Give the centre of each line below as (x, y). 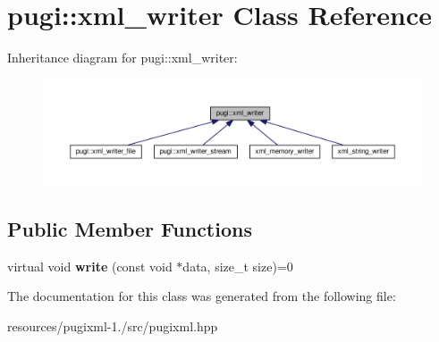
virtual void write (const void (90, 266)
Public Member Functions (130, 228)
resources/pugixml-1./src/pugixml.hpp (113, 325)
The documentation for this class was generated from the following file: (202, 296)
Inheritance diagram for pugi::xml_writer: (122, 58)
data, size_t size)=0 (238, 266)
